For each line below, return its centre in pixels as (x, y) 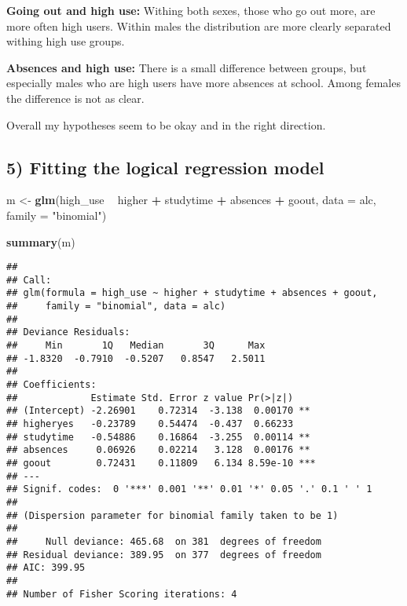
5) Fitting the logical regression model (165, 167)
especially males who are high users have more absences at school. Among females (203, 83)
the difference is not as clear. (75, 98)
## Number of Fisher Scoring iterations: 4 (122, 594)
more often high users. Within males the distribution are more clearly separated (199, 26)
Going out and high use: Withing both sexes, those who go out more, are (191, 10)
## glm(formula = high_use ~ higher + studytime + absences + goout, (192, 293)
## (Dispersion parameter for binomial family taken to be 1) (172, 515)
